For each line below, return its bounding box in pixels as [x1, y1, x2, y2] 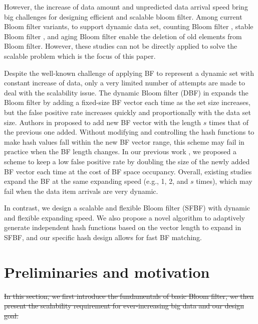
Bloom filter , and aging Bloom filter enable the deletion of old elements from [4, 31, 242, 41]
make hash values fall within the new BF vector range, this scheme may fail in [4, 136, 244, 147]
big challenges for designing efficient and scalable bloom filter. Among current [4, 11, 242, 22]
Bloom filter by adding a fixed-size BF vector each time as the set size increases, [4, 97, 250, 107]
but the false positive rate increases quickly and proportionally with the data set [4, 106, 251, 117]
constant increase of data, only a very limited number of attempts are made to [4, 77, 245, 88]
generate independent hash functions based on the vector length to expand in [4, 222, 241, 233]
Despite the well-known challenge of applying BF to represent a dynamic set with [4, 67, 254, 78]
